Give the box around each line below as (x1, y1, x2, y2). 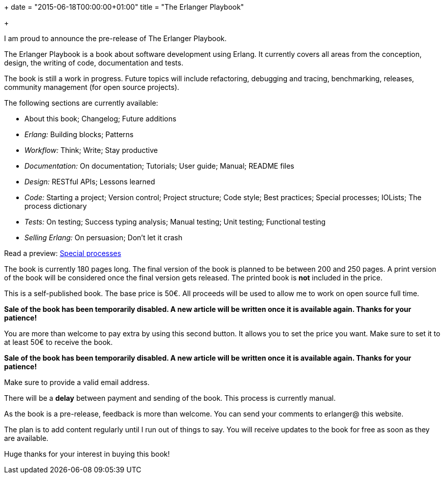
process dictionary (24, 202, 87, 210)
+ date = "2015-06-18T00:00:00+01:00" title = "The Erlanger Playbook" (4, 3, 244, 11)
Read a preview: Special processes (4, 249, 122, 258)
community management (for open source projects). (4, 83, 180, 91)
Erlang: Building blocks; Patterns (24, 130, 134, 139)
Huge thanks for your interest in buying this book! (4, 450, 170, 458)
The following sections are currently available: (4, 99, 158, 107)
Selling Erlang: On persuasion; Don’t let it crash (24, 233, 183, 242)
